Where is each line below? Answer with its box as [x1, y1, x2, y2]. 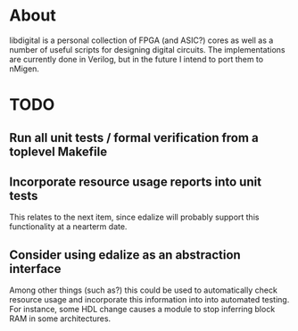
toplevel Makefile [9, 144, 108, 159]
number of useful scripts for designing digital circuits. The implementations [9, 44, 286, 54]
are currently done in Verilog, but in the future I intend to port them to [9, 54, 264, 64]
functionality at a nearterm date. [9, 221, 128, 232]
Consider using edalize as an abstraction [9, 247, 241, 262]
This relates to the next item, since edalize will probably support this [9, 211, 260, 223]
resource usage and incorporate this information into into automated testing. [9, 294, 290, 305]
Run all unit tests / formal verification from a [9, 130, 259, 145]
